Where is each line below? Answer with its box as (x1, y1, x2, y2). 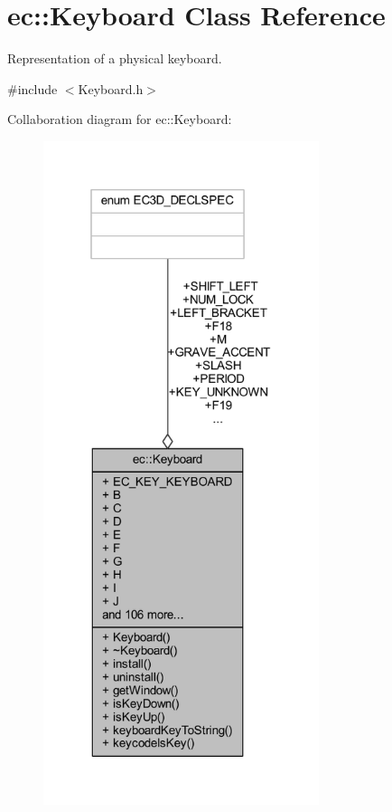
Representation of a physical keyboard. (7, 49, 222, 68)
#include (7, 79, 58, 98)
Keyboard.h (78, 79, 144, 98)
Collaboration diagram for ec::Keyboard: (7, 110, 232, 129)
